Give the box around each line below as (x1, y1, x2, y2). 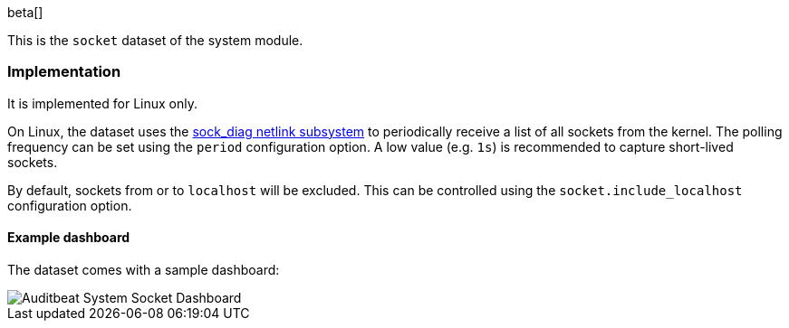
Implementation (7, 62, 121, 81)
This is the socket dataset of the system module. (7, 33, 303, 48)
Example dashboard (7, 230, 130, 246)
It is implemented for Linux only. (7, 95, 198, 111)
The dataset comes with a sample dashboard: (7, 261, 280, 277)
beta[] (7, 5, 43, 20)
